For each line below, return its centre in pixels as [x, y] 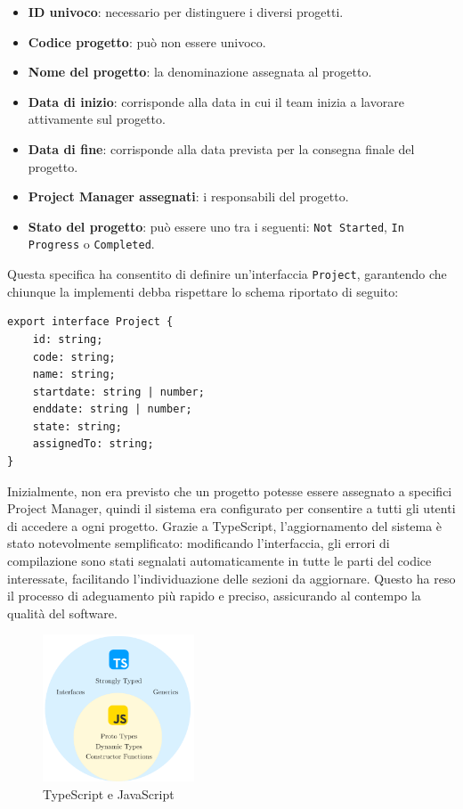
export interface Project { [90, 322]
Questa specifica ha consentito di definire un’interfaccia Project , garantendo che [227, 274]
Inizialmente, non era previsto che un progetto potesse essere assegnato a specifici [230, 490]
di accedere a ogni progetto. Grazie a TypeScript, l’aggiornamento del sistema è [225, 525]
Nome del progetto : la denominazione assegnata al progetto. [200, 72]
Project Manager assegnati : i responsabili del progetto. [188, 196]
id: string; [68, 339]
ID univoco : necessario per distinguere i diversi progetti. [186, 12]
